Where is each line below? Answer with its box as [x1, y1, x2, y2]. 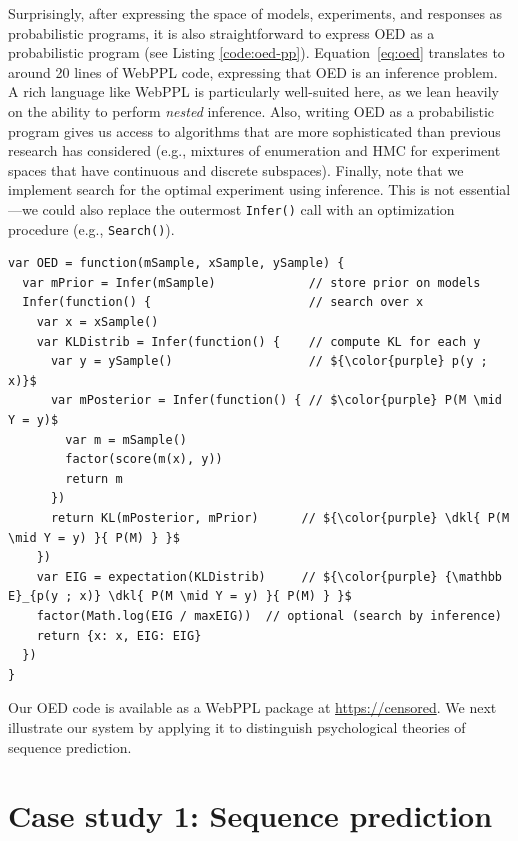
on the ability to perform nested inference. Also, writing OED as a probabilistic [8, 100, 495, 121]
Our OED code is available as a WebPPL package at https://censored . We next [8, 697, 497, 718]
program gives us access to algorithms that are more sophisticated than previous [8, 120, 501, 141]
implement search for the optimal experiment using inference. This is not [8, 179, 455, 200]
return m [65, 471, 123, 486]
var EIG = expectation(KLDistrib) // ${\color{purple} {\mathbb [36, 569, 502, 584]
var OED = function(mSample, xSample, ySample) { [8, 256, 345, 271]
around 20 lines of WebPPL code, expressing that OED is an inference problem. [8, 61, 498, 82]
